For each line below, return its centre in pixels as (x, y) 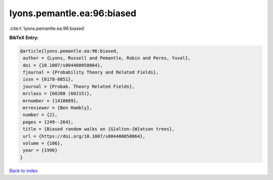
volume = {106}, (43, 143)
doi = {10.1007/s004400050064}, (63, 65)
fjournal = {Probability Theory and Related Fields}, (91, 73)
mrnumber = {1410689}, (51, 101)
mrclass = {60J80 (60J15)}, (58, 94)
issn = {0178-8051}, (48, 79)
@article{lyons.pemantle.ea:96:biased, (69, 51)
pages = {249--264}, (48, 122)
